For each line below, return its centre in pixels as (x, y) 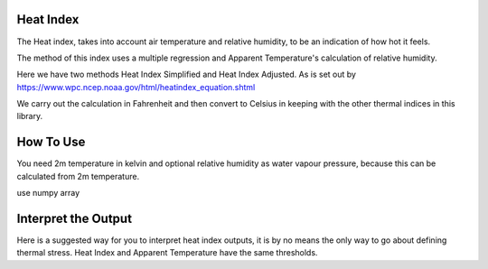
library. (30, 116)
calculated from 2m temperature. (78, 176)
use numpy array (48, 193)
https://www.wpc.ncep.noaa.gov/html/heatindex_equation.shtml (136, 87)
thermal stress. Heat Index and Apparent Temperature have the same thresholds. (167, 253)
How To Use (51, 142)
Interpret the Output (75, 218)
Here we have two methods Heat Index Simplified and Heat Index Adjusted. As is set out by (187, 74)
